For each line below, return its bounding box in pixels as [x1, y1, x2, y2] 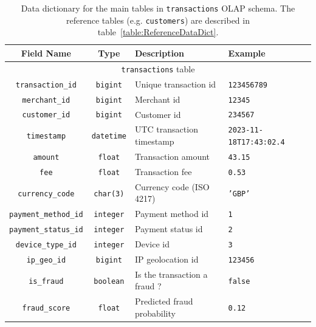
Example [228, 46, 266, 59]
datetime [91, 132, 126, 141]
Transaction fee [134, 165, 192, 177]
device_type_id [15, 241, 77, 249]
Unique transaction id [134, 77, 216, 90]
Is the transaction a [134, 267, 208, 280]
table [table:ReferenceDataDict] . [97, 26, 219, 38]
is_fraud [29, 277, 64, 286]
